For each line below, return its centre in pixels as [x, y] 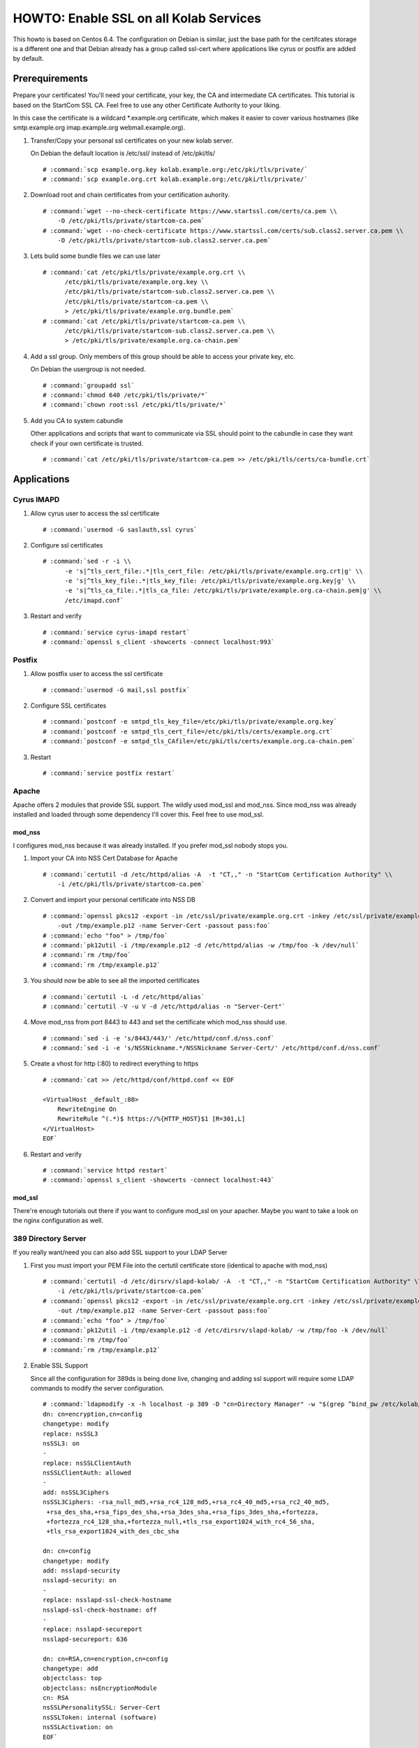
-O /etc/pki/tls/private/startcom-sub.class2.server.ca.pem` [164, 240]
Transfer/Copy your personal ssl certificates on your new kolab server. [132, 141]
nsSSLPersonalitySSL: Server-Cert [102, 1707]
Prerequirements [51, 79]
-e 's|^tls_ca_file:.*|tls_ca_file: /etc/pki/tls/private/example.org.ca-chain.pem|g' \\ [223, 590]
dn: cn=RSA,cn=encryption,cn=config [105, 1659]
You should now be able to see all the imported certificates [115, 981]
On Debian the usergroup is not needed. [88, 369]
